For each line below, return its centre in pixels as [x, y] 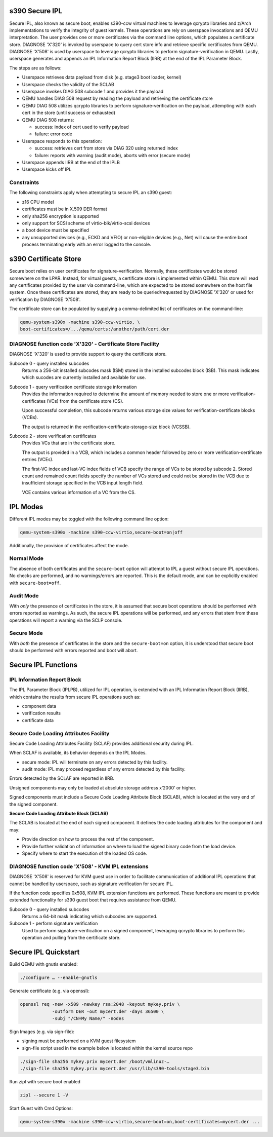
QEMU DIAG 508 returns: [48, 120]
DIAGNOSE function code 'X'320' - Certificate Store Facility [84, 344]
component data [39, 706]
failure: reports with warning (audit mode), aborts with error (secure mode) [112, 155]
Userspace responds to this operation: [62, 141]
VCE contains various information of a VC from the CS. [79, 492]
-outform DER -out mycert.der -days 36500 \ [108, 1011]
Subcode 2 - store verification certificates [53, 436]
